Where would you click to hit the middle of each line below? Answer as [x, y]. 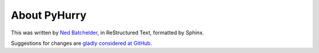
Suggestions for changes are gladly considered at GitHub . [82, 43]
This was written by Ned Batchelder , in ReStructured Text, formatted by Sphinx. [108, 33]
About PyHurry [49, 15]
